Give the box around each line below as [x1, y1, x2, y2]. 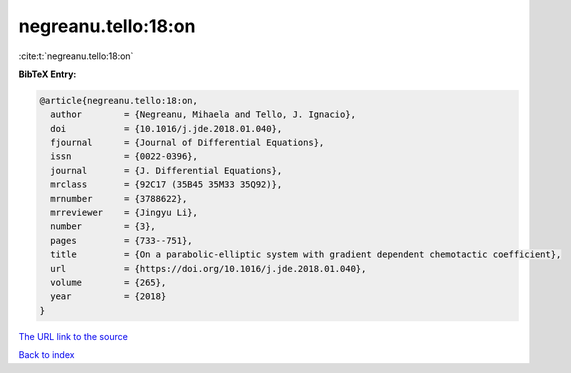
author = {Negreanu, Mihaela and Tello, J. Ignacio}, [50, 109, 357, 120]
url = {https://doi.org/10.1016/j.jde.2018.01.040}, [50, 263, 367, 274]
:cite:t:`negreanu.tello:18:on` [18, 50, 134, 62]
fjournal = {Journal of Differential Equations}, [50, 137, 325, 149]
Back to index [18, 349, 75, 361]
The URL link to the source [18, 330, 129, 342]
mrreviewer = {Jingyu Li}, [50, 207, 199, 219]
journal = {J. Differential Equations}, [50, 165, 283, 176]
